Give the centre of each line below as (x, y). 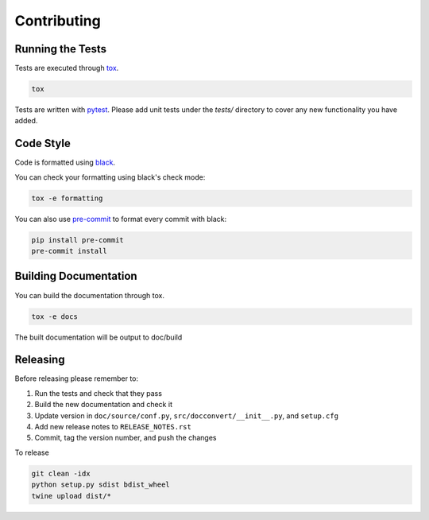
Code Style (43, 144)
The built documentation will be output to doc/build (99, 337)
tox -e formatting (67, 198)
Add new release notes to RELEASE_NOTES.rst (113, 427)
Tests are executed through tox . (67, 68)
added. (26, 121)
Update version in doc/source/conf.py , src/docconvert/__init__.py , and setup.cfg (187, 415)
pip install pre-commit (78, 240)
